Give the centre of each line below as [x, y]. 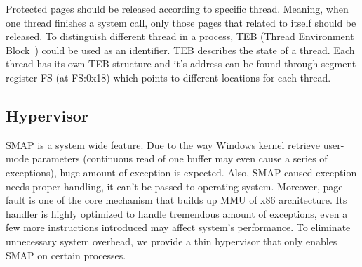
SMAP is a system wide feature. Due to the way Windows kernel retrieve [163, 144]
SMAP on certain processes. [66, 255]
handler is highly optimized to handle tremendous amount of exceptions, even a [177, 213]
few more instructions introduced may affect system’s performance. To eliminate [178, 227]
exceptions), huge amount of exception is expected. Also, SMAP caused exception [181, 172]
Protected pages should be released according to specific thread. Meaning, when [177, 8]
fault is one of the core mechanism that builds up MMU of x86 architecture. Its [176, 200]
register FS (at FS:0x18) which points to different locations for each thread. [168, 77]
